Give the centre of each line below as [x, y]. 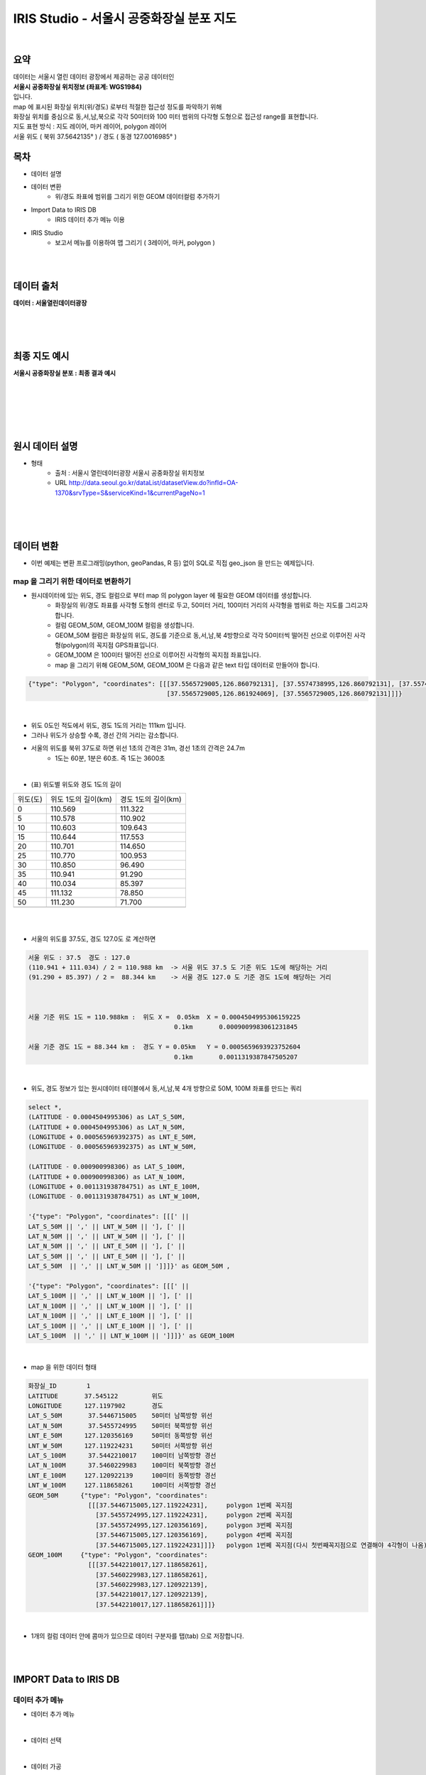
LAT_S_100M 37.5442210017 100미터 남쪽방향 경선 [122, 1455]
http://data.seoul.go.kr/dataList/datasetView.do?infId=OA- [153, 483]
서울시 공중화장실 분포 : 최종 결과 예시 [65, 373]
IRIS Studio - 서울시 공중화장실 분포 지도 [125, 18]
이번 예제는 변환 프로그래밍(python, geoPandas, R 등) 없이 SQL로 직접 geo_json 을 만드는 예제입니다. [173, 563]
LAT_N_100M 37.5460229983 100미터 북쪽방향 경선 [122, 1465]
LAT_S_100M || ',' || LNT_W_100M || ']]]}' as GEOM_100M [131, 1336]
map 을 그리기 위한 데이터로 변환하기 [72, 581]
